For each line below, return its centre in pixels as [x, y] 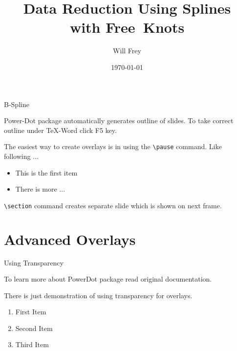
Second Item [34, 328]
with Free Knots [127, 27]
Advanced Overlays [70, 239]
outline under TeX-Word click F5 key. [60, 130]
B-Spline [17, 104]
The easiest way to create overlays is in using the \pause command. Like [113, 146]
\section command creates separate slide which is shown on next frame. [113, 205]
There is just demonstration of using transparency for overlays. [98, 295]
